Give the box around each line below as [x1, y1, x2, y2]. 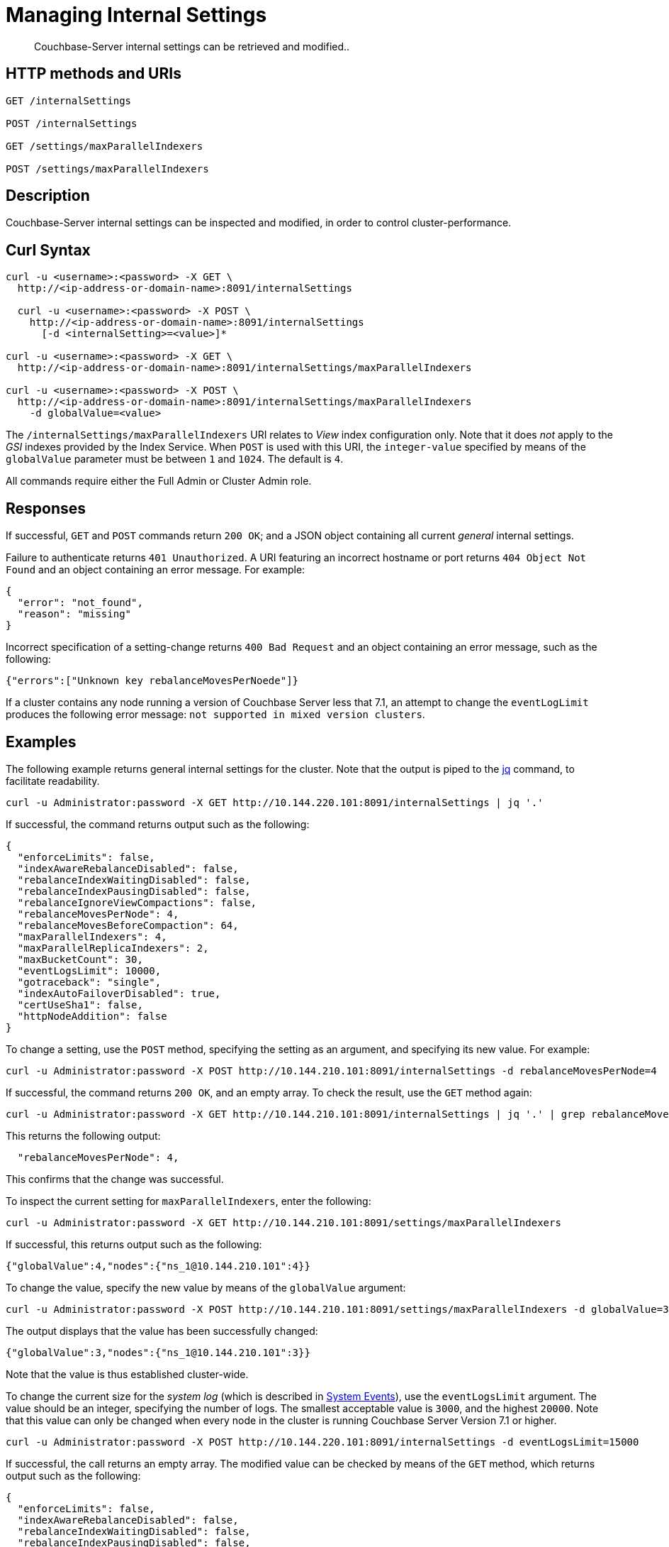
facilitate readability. [6, 774, 100, 787]
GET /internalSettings [6, 94, 132, 106]
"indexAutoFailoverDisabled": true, [17, 987, 221, 999]
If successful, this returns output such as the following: [6, 1238, 262, 1250]
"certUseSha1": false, [17, 998, 143, 1011]
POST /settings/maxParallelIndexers [6, 163, 209, 175]
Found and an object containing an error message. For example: [6, 563, 305, 576]
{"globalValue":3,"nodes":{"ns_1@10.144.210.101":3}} [6, 1346, 310, 1358]
